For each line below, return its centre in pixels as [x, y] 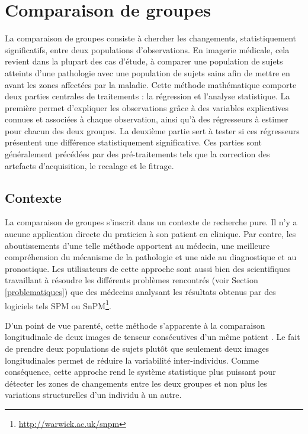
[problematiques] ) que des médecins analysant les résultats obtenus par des [140, 292]
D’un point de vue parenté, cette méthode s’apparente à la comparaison [135, 325]
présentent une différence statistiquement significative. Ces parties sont [133, 142]
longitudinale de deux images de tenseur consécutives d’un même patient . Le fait [153, 337]
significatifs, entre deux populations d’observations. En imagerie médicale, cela [147, 49]
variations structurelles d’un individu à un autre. [93, 395]
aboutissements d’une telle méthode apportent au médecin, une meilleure [137, 245]
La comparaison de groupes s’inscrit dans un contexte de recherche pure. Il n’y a [151, 222]
